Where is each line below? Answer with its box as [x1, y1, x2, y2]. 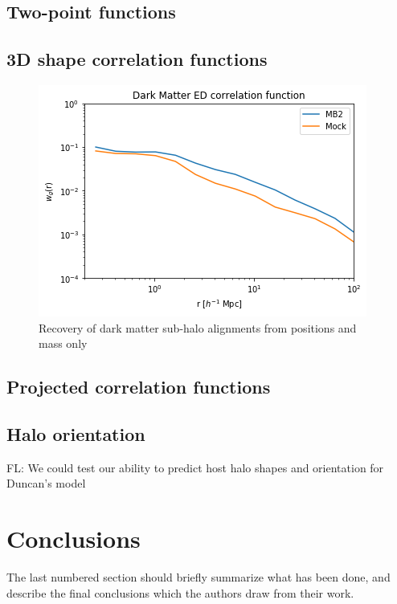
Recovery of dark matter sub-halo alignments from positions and [39, 319, 357, 336]
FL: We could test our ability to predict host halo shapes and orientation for [6, 459, 384, 475]
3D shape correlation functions [6, 47, 268, 71]
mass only [39, 335, 88, 352]
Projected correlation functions [6, 374, 271, 399]
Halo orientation [6, 421, 145, 446]
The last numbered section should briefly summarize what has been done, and [6, 569, 391, 586]
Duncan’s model [6, 475, 86, 492]
